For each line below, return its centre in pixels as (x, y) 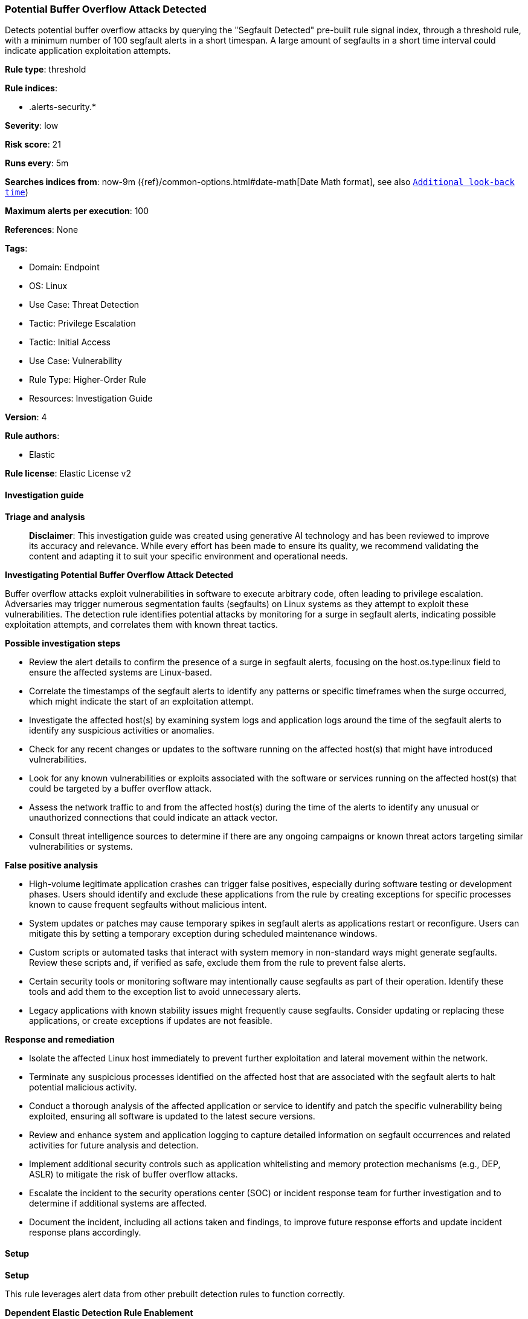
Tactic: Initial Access (70, 342)
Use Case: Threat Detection (84, 305)
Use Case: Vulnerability (76, 361)
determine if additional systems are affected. (118, 1203)
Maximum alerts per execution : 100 (77, 211)
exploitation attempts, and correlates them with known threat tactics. (142, 624)
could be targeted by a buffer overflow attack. (121, 788)
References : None (42, 230)
